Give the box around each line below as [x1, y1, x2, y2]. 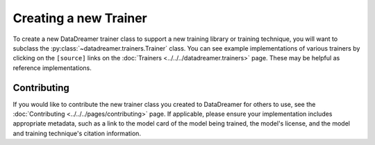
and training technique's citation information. [12, 129, 142, 137]
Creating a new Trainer [12, 10, 147, 26]
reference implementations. [12, 63, 92, 72]
